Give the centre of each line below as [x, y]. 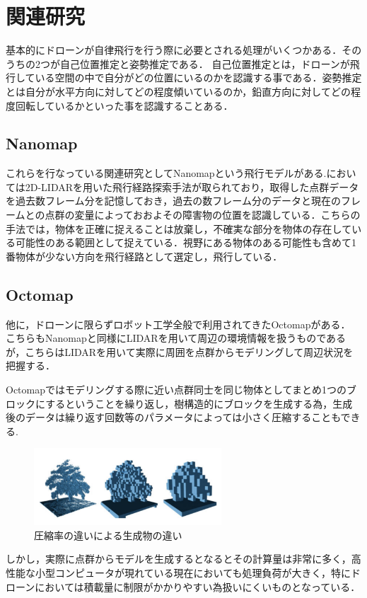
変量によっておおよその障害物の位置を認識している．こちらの [217, 215]
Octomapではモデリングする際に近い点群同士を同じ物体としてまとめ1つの [176, 390]
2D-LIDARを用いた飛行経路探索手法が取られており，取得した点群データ [192, 186]
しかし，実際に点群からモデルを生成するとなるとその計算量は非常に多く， [179, 559]
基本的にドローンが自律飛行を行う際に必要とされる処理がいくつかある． [174, 50]
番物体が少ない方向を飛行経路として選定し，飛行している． [144, 256]
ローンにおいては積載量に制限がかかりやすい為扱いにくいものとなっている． [183, 586]
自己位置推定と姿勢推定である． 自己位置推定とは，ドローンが [205, 63]
